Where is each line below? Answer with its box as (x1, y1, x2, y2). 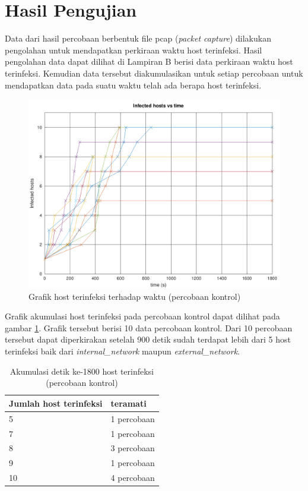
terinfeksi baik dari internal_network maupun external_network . (5, 345, 240, 357)
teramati (110, 397, 147, 409)
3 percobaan (110, 442, 155, 454)
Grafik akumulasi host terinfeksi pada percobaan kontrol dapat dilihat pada (5, 310, 280, 322)
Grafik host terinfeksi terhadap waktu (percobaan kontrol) (28, 290, 241, 302)
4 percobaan (110, 471, 155, 484)
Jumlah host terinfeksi (9, 397, 103, 409)
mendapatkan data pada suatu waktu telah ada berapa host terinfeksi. (5, 78, 262, 91)
